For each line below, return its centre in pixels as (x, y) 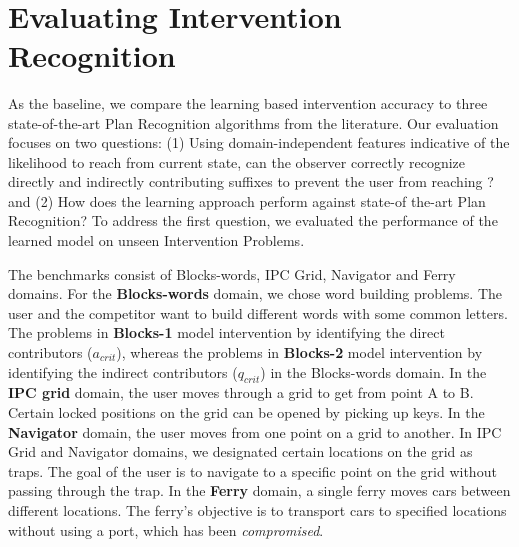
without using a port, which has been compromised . (166, 529)
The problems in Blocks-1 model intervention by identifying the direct (226, 332)
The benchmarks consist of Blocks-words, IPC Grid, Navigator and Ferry (232, 273)
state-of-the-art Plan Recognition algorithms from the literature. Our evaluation (253, 122)
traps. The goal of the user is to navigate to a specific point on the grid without (252, 470)
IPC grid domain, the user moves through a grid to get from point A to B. (241, 392)
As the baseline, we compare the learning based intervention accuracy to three (248, 102)
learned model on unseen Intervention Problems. (156, 240)
